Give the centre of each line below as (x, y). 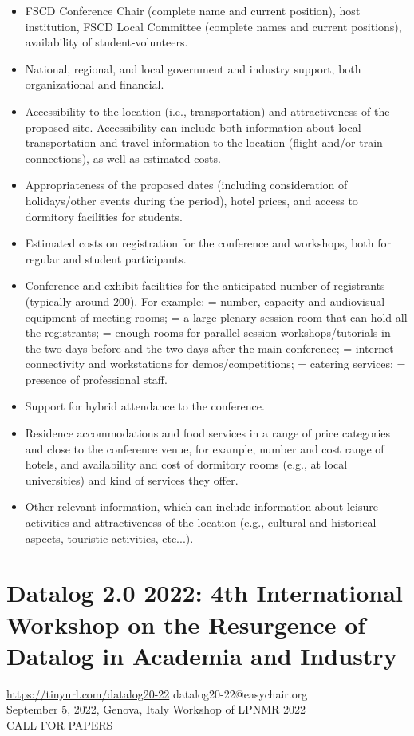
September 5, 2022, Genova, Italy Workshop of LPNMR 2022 (156, 709)
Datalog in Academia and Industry (202, 655)
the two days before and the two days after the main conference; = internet (209, 348)
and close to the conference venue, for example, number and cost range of (205, 448)
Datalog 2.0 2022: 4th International (205, 593)
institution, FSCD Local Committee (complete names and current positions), (213, 26)
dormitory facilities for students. (104, 216)
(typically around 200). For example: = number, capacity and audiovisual (205, 301)
